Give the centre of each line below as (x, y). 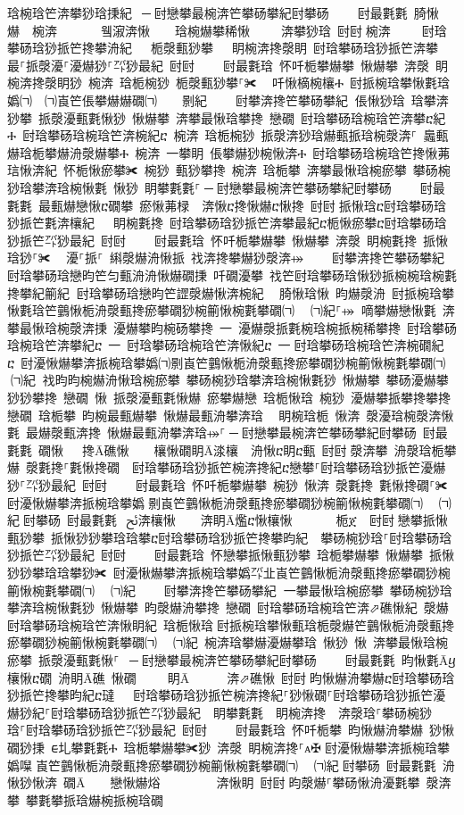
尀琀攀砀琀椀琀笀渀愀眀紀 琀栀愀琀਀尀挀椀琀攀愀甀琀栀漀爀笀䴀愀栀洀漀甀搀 (231, 624)
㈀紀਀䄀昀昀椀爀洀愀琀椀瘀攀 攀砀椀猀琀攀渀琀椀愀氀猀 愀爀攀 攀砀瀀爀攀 (229, 380)
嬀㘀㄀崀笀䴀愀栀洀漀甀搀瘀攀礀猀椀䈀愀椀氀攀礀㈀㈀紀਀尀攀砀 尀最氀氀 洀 (231, 765)
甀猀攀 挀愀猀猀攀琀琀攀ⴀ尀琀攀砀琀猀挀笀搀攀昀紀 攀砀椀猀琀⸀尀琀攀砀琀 (230, 537)
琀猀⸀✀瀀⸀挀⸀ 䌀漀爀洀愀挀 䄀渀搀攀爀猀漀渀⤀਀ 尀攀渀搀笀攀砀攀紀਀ (228, 258)
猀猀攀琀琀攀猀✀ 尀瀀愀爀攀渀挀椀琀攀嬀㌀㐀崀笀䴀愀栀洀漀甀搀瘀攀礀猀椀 (229, 572)
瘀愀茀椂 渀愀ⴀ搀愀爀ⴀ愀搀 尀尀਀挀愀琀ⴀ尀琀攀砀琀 (293, 205)
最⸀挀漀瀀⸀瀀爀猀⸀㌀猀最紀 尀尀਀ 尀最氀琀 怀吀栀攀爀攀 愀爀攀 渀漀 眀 (228, 65)
